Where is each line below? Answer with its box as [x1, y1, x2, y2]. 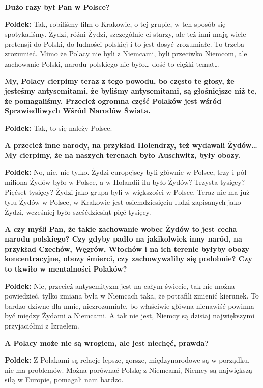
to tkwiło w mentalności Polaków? [5, 263, 127, 274]
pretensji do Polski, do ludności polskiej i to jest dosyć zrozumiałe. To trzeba [5, 38, 244, 49]
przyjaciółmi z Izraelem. [5, 320, 79, 331]
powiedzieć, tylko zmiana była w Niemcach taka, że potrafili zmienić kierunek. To [5, 290, 259, 301]
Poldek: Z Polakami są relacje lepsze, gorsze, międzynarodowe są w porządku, [5, 354, 250, 365]
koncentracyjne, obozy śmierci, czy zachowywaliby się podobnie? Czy [5, 253, 252, 264]
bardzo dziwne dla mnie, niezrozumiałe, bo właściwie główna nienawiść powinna [5, 300, 254, 311]
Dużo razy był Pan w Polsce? [5, 2, 110, 12]
